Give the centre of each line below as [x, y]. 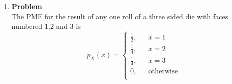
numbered [27, 26]
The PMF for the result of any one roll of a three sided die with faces [120, 16]
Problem [27, 6]
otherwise [163, 72]
